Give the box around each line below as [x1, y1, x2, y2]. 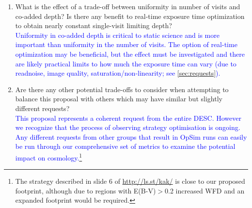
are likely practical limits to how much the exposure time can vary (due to [15, 58, 236, 68]
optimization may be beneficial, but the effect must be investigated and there [15, 48, 245, 59]
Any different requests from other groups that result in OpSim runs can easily [15, 131, 247, 142]
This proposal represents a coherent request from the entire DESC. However [15, 112, 241, 123]
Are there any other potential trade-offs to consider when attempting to [15, 84, 229, 94]
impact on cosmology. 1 [15, 151, 82, 162]
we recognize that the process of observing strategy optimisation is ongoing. [15, 122, 240, 132]
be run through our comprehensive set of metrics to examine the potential [15, 141, 236, 151]
